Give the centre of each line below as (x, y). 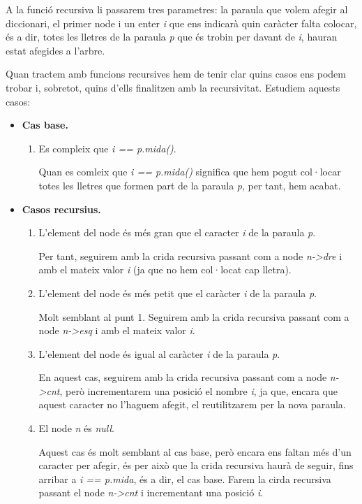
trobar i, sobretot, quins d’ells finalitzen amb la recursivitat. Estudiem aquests (173, 87)
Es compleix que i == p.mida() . (107, 148)
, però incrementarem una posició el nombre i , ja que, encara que (198, 390)
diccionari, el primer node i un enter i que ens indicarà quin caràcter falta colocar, (181, 23)
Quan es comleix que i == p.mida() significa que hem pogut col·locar (190, 172)
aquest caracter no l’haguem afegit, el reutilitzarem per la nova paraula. (192, 404)
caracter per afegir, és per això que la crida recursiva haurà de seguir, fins (196, 465)
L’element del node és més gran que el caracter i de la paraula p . (177, 232)
